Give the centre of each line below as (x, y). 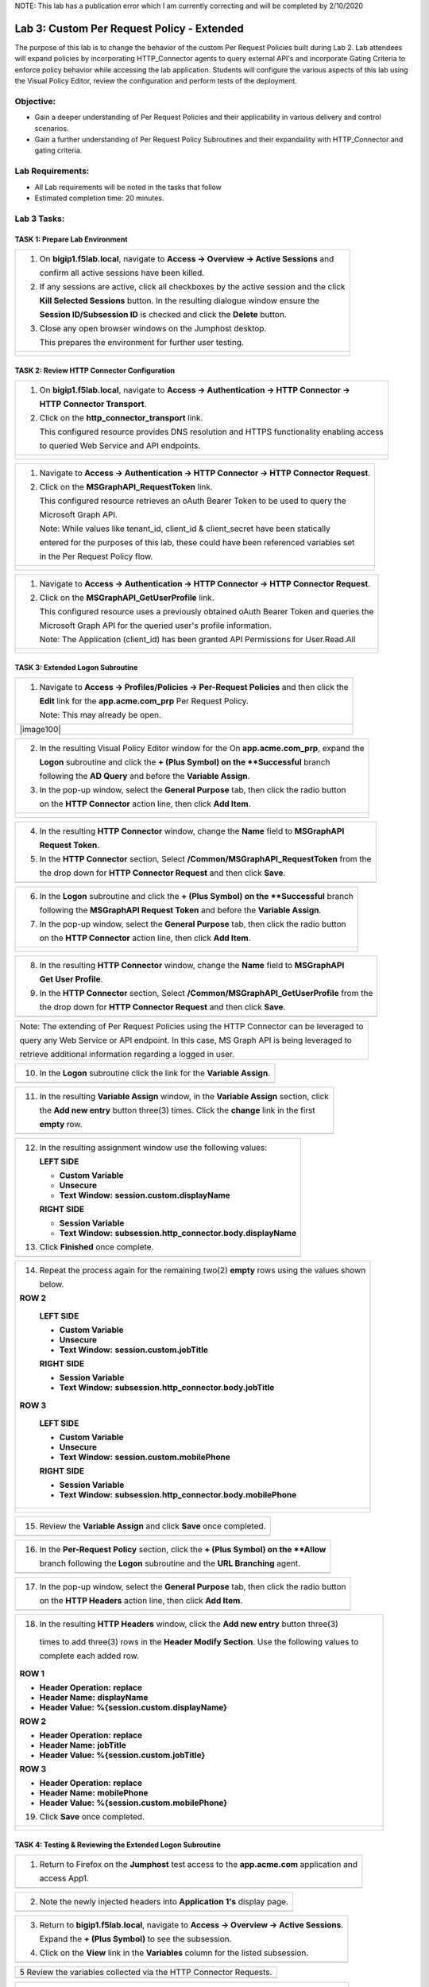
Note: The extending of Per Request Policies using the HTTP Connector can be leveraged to (191, 1026)
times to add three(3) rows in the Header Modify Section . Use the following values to (199, 1641)
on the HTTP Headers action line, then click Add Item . (141, 1600)
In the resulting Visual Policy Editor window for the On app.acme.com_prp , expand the (202, 748)
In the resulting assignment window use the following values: (153, 1147)
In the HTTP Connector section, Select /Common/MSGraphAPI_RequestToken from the (205, 858)
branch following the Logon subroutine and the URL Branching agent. (170, 1563)
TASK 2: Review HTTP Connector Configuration (95, 370)
